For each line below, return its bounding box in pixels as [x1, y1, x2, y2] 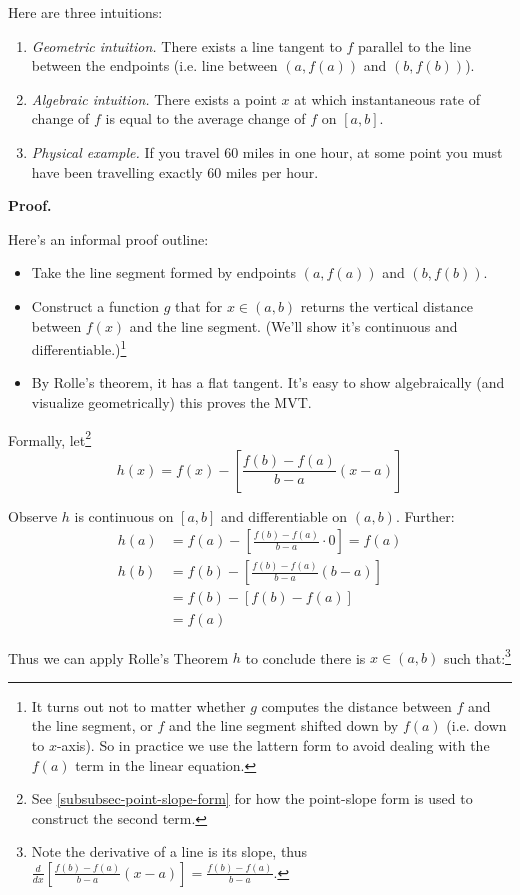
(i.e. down [446, 715, 507, 736]
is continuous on [74, 505, 174, 526]
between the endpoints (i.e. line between [31, 55, 278, 76]
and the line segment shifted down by [169, 715, 399, 736]
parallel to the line [358, 35, 471, 56]
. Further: [395, 505, 455, 526]
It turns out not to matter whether [31, 695, 246, 716]
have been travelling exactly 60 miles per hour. [31, 161, 319, 182]
